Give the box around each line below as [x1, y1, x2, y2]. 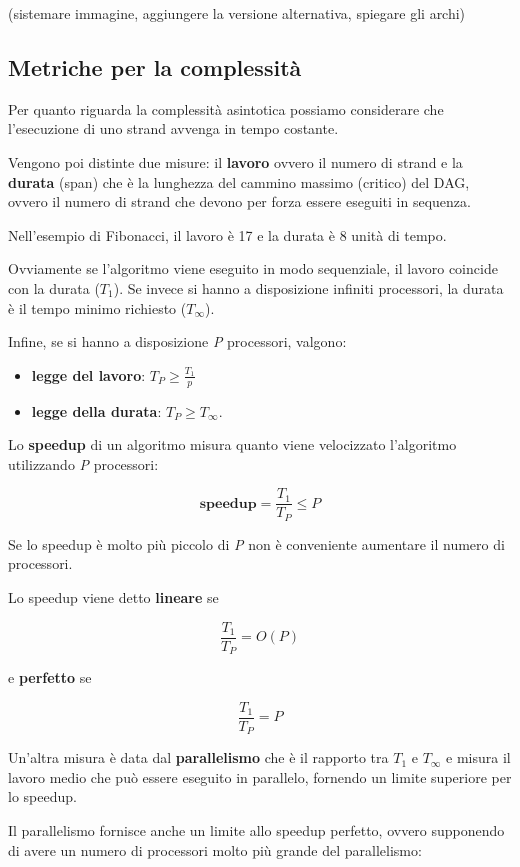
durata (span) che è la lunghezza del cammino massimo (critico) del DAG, [8, 171, 470, 192]
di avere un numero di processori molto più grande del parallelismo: [8, 839, 422, 860]
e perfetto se [8, 667, 92, 688]
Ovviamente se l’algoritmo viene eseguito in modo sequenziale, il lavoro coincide [8, 258, 498, 279]
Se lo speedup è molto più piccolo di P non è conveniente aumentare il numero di [8, 533, 505, 554]
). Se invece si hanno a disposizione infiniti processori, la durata [113, 277, 504, 298]
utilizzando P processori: [8, 453, 159, 474]
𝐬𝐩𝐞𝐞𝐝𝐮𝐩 [199, 496, 257, 511]
